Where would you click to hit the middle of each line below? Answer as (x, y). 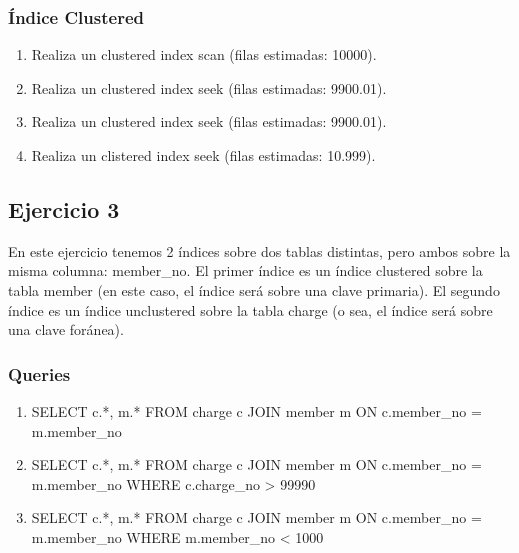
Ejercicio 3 (64, 208)
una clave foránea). (66, 329)
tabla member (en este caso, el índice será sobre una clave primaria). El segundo (254, 289)
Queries (39, 373)
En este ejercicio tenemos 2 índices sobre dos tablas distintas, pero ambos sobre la (259, 250)
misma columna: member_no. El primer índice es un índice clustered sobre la (245, 270)
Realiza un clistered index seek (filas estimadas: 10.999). (203, 155)
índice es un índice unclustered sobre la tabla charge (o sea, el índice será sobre (250, 309)
